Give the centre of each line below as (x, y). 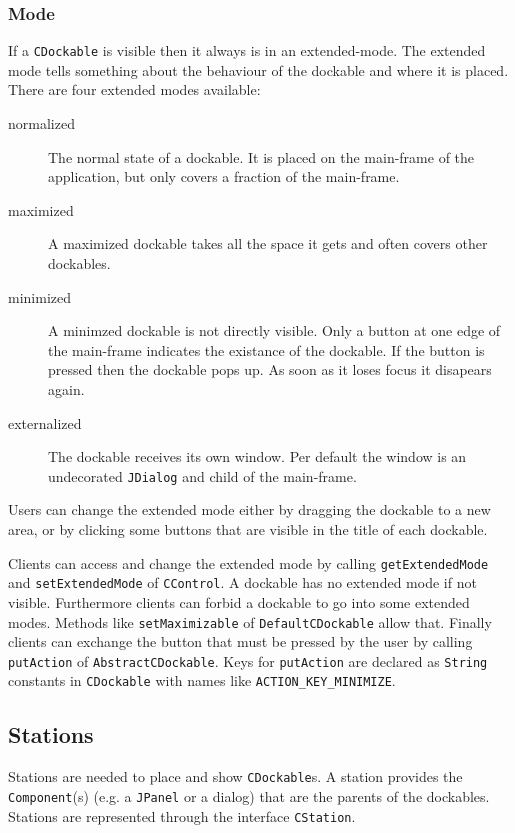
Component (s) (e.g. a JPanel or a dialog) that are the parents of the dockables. (249, 795)
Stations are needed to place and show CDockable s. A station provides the (235, 776)
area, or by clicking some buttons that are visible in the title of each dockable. (248, 529)
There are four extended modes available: (134, 89)
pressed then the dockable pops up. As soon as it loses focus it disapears (270, 369)
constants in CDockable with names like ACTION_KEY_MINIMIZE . (202, 680)
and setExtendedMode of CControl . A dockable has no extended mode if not (242, 582)
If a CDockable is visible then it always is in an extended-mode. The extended (247, 50)
